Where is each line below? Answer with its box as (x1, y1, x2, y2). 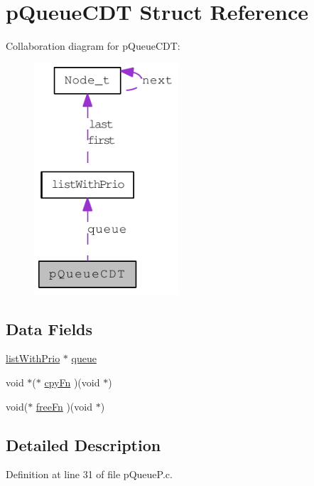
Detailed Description (6, 433, 161, 455)
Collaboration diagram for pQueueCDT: (6, 38, 180, 53)
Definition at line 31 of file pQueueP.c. (6, 467, 173, 482)
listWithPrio (6, 351, 60, 366)
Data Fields (6, 317, 93, 339)
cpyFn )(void (44, 375, 100, 390)
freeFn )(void (36, 398, 92, 413)
